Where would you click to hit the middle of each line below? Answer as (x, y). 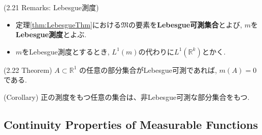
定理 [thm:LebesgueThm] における (68, 24)
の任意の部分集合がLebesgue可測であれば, (148, 70)
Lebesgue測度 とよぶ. (51, 34)
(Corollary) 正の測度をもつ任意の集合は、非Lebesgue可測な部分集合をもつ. (127, 97)
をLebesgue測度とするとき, (66, 51)
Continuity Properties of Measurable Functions (131, 124)
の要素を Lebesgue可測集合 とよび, (185, 24)
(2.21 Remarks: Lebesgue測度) (51, 7)
